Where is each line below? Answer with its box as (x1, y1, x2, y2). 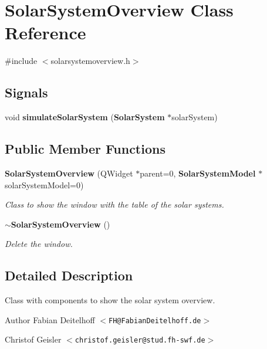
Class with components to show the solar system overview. (5, 294, 215, 306)
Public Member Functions (5, 140, 165, 158)
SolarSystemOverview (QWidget (5, 167, 133, 179)
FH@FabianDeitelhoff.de (109, 316, 201, 325)
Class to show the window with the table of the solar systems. (5, 198, 224, 211)
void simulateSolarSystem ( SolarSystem (5, 111, 165, 123)
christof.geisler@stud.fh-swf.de (75, 336, 205, 345)
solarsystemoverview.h (50, 55, 130, 67)
